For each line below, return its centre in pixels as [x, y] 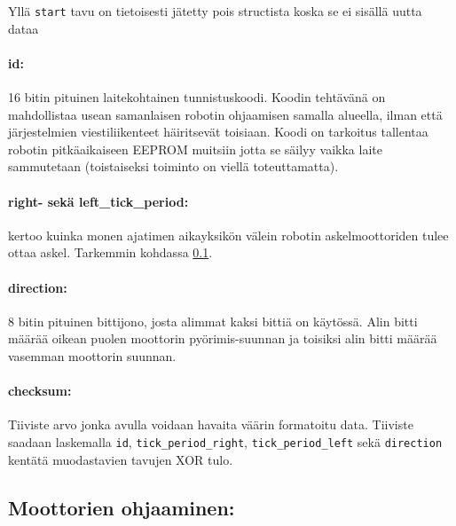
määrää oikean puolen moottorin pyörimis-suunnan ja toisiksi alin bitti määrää [223, 338]
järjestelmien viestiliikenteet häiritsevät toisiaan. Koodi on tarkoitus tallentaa [218, 132]
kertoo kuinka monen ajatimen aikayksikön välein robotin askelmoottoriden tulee [228, 235]
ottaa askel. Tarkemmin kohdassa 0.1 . [110, 252]
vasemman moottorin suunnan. [92, 355]
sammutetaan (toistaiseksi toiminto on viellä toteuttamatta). [173, 166]
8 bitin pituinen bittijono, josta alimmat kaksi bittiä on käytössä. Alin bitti [213, 321]
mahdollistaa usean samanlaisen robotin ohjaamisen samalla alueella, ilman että [225, 114]
